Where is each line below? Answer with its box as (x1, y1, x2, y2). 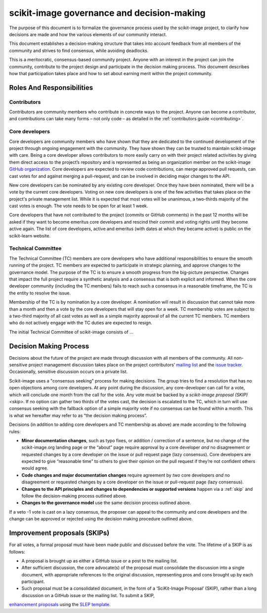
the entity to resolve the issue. (9, 290, 71, 296)
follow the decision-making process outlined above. (21, 493, 127, 499)
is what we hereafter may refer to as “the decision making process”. (9, 412, 147, 418)
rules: (9, 428, 21, 434)
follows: (9, 549, 25, 555)
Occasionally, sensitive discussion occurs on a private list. (9, 369, 128, 375)
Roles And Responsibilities (9, 83, 93, 92)
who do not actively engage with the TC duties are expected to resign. (9, 320, 153, 326)
